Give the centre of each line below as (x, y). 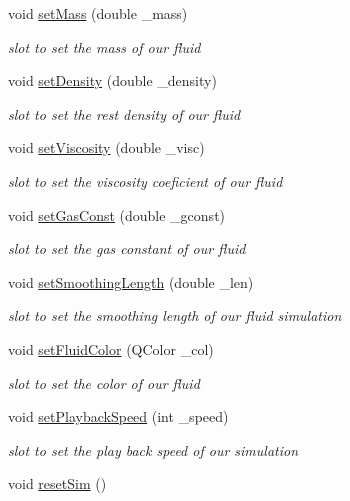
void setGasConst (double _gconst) (117, 214)
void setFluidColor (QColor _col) (111, 348)
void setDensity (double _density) (112, 80)
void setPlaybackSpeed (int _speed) (118, 416)
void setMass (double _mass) (98, 13)
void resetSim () (57, 483)
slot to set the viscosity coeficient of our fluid (145, 180)
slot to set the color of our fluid (104, 382)
